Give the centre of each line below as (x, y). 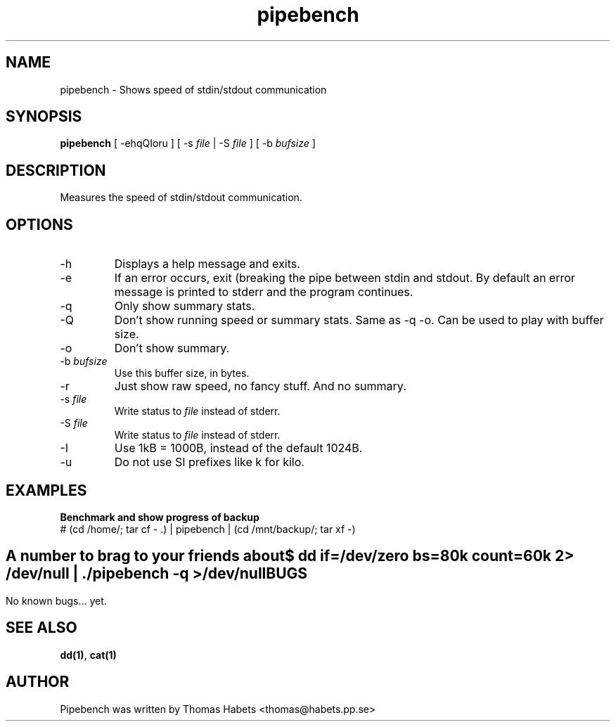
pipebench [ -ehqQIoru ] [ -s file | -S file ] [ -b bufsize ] (188, 143)
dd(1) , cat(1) (88, 655)
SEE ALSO (41, 628)
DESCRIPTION (56, 170)
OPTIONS (39, 224)
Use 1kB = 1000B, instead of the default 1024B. (238, 448)
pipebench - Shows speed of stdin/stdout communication (193, 89)
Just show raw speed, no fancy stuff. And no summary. (260, 386)
